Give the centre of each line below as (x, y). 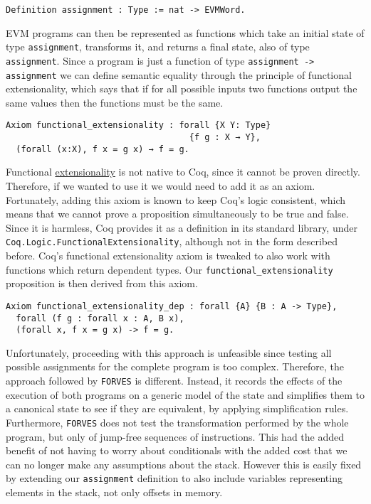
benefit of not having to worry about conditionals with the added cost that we (177, 450)
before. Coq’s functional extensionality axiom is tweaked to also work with (168, 255)
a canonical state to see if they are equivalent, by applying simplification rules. (177, 408)
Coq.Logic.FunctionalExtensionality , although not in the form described (172, 241)
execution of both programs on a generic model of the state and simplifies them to (185, 394)
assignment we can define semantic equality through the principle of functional (179, 74)
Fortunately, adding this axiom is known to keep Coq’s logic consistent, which (176, 199)
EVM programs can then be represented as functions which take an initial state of (185, 32)
